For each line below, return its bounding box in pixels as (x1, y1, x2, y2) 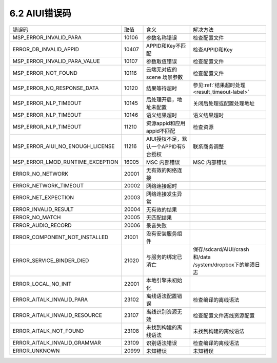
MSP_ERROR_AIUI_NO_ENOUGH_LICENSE (12, 142, 115, 150)
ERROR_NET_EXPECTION (12, 194, 74, 201)
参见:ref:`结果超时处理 (193, 81, 246, 89)
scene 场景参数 (146, 73, 183, 80)
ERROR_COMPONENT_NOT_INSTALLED (12, 233, 109, 241)
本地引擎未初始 (146, 276, 183, 284)
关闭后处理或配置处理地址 (193, 100, 255, 107)
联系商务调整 (193, 143, 224, 150)
